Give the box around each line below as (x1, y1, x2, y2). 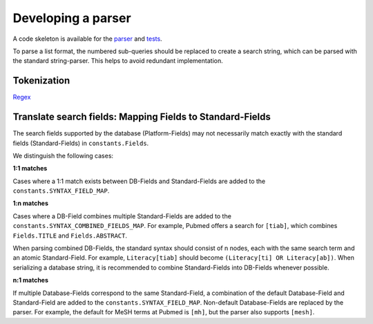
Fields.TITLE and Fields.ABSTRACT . (12, 231, 128, 240)
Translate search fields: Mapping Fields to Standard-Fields (12, 111, 271, 123)
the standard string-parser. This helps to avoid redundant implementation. (12, 57, 224, 65)
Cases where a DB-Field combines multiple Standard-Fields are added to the (12, 211, 231, 220)
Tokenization (12, 75, 70, 86)
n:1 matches (12, 276, 48, 285)
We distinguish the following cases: (12, 151, 114, 160)
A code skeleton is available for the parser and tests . (12, 35, 162, 43)
